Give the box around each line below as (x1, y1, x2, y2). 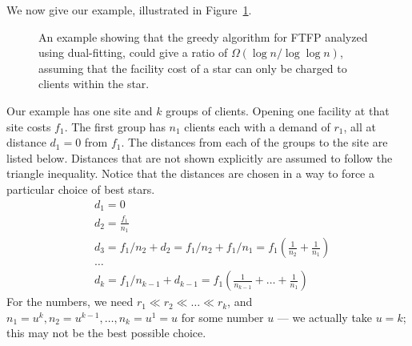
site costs (6, 118, 51, 135)
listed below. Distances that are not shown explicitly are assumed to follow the (6, 149, 393, 166)
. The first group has (64, 118, 166, 135)
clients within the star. (38, 75, 150, 92)
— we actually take (277, 308, 373, 325)
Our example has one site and (6, 102, 153, 119)
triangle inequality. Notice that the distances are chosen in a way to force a (6, 165, 374, 182)
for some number (181, 308, 264, 325)
